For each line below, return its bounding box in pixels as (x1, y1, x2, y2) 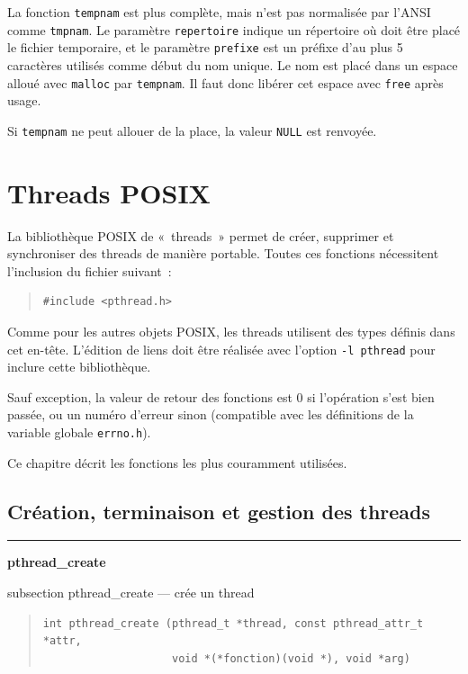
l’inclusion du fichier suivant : (7, 261, 172, 280)
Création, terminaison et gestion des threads (7, 497, 431, 525)
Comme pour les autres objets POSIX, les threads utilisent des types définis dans (7, 321, 455, 340)
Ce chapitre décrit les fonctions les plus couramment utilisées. (7, 453, 347, 472)
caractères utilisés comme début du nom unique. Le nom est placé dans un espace (7, 55, 458, 74)
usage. (7, 91, 41, 110)
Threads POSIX (7, 174, 211, 211)
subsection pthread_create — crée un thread (7, 583, 255, 602)
